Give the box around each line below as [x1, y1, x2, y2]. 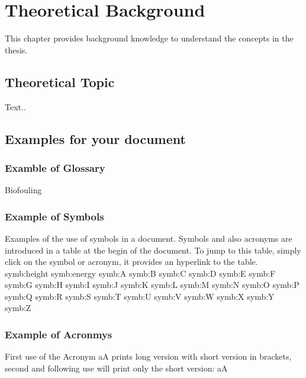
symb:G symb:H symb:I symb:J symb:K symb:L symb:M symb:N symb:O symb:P [5, 278, 299, 291]
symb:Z [5, 302, 31, 314]
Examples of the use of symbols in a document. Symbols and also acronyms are [5, 232, 292, 244]
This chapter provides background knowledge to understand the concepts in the [5, 32, 294, 44]
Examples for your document [5, 129, 186, 148]
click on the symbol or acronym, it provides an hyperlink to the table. [5, 255, 258, 268]
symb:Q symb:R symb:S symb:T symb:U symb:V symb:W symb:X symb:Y [5, 290, 275, 302]
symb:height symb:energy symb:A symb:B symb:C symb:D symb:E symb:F [5, 267, 276, 279]
